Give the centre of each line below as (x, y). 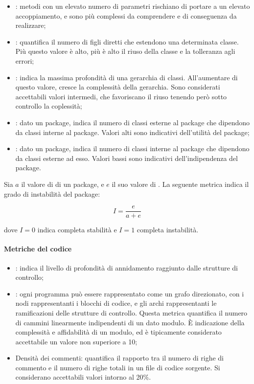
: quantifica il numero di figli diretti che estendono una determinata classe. (127, 41)
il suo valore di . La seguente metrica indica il (180, 184)
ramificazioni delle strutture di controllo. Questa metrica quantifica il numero (131, 312)
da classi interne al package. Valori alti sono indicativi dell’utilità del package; (132, 132)
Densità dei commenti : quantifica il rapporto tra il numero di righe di (119, 358)
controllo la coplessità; (49, 106)
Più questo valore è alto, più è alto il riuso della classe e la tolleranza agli (125, 51)
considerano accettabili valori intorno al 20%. (83, 377)
